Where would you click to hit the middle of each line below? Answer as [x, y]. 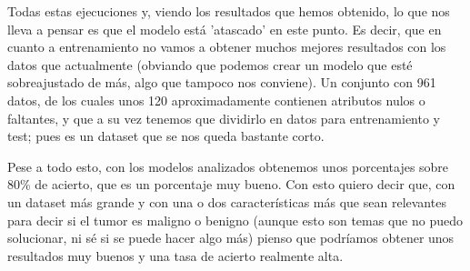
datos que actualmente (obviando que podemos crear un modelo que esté [210, 64]
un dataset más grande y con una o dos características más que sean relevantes [227, 201]
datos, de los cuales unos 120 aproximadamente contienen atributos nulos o [216, 100]
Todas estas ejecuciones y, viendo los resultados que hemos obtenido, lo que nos [229, 11]
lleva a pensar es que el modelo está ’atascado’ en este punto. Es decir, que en [225, 29]
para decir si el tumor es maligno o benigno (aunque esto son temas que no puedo [235, 220]
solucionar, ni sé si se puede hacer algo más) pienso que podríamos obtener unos [231, 238]
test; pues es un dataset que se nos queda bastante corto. [166, 136]
